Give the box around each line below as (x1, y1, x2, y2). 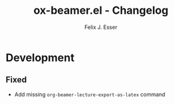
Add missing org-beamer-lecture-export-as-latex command (14, 91, 166, 98)
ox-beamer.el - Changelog (33, 4, 169, 17)
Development (5, 50, 75, 64)
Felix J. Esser (84, 23, 118, 31)
